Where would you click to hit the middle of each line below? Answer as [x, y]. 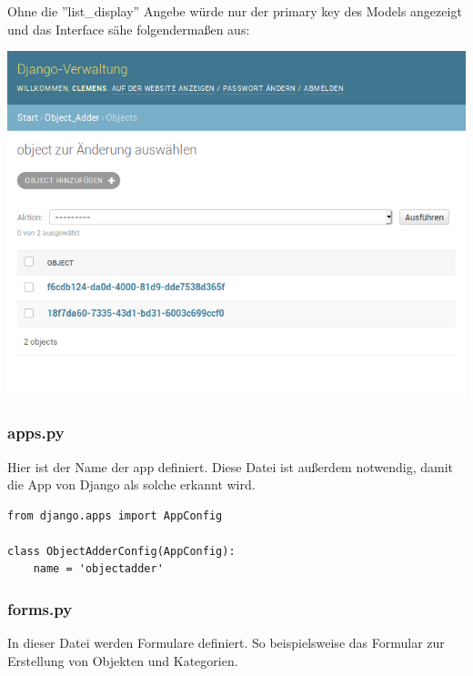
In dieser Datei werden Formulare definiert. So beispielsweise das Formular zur [226, 643]
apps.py [36, 433]
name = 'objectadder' [98, 569]
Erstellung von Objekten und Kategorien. [123, 660]
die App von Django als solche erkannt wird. [131, 484]
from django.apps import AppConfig [115, 515]
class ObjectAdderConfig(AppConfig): [121, 551]
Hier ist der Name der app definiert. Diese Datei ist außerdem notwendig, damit [231, 466]
